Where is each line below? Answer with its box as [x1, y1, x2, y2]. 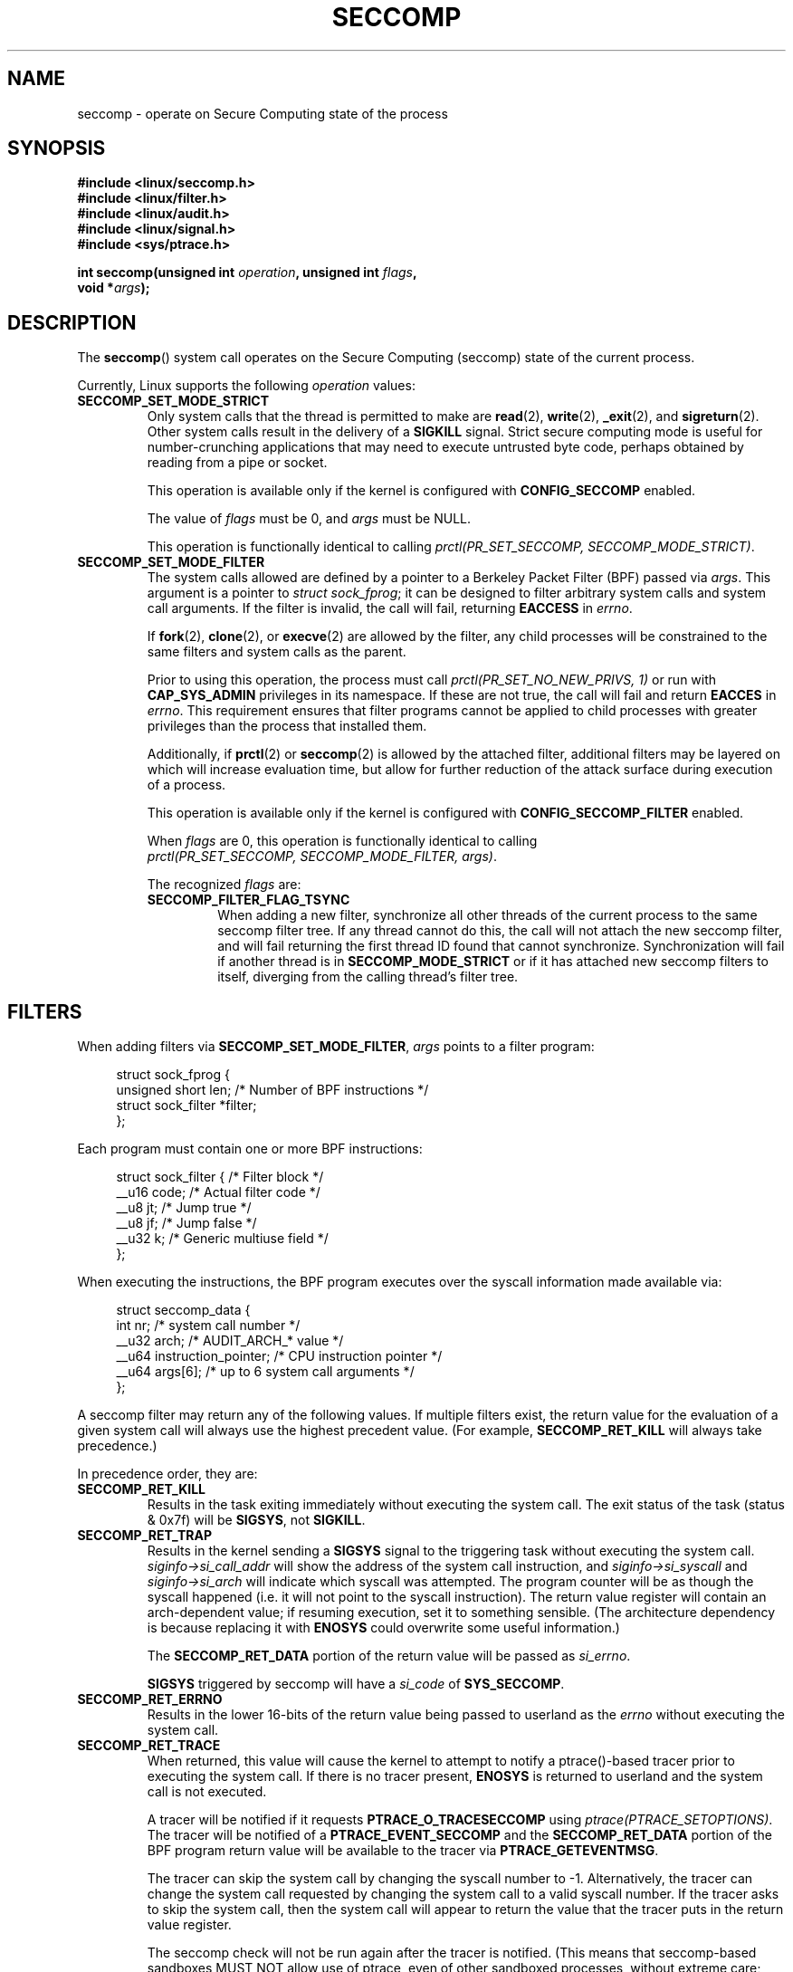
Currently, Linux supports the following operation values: [77, 378, 416, 394]
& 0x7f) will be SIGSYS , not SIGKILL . [147, 1512, 366, 1528]
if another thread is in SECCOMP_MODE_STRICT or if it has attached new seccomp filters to [217, 953, 769, 970]
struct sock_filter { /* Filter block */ [116, 1169, 324, 1185]
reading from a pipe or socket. [147, 455, 328, 471]
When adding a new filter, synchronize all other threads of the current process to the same [217, 907, 758, 924]
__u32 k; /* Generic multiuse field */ [116, 1230, 329, 1247]
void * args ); [77, 280, 150, 296]
